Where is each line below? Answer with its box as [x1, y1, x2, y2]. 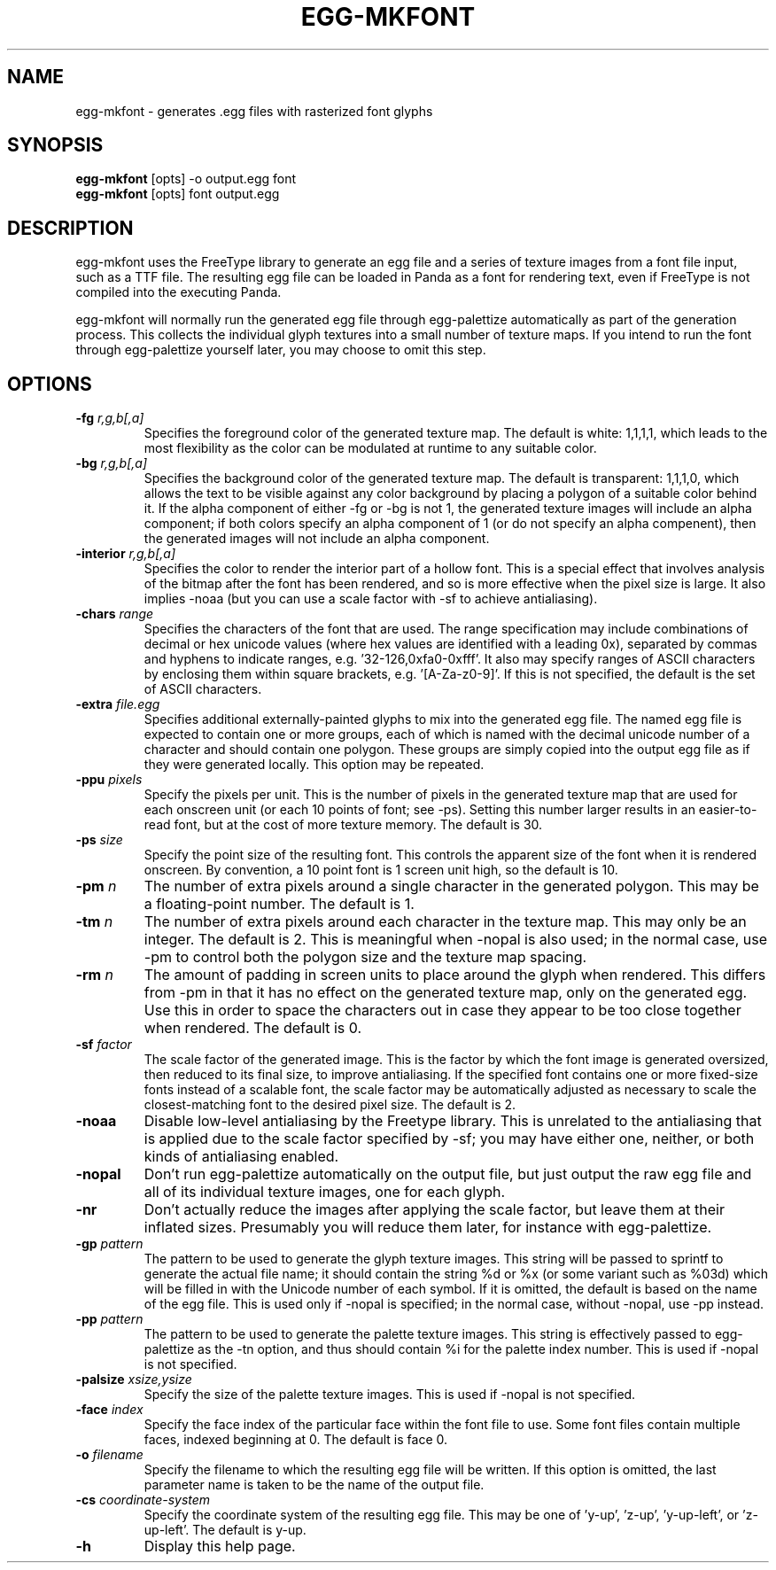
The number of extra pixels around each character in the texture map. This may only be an [144, 913, 747, 931]
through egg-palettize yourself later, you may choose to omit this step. [75, 342, 486, 358]
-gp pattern [75, 1236, 144, 1252]
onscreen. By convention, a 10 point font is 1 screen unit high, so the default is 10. [144, 862, 618, 878]
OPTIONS [7, 372, 92, 395]
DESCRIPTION [7, 216, 134, 239]
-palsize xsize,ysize [75, 1372, 192, 1387]
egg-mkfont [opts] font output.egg [75, 186, 280, 202]
